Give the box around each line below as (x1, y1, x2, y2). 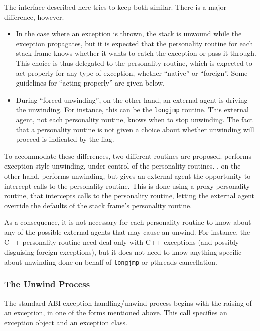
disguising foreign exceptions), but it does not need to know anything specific (4, 246, 242, 257)
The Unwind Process (4, 278, 90, 290)
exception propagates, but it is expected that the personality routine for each (16, 38, 253, 48)
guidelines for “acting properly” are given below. (16, 77, 165, 88)
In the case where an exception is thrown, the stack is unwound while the (16, 28, 242, 39)
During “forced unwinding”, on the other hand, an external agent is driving (16, 94, 248, 105)
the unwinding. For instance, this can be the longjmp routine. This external (16, 104, 249, 115)
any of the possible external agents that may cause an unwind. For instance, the (4, 226, 250, 237)
